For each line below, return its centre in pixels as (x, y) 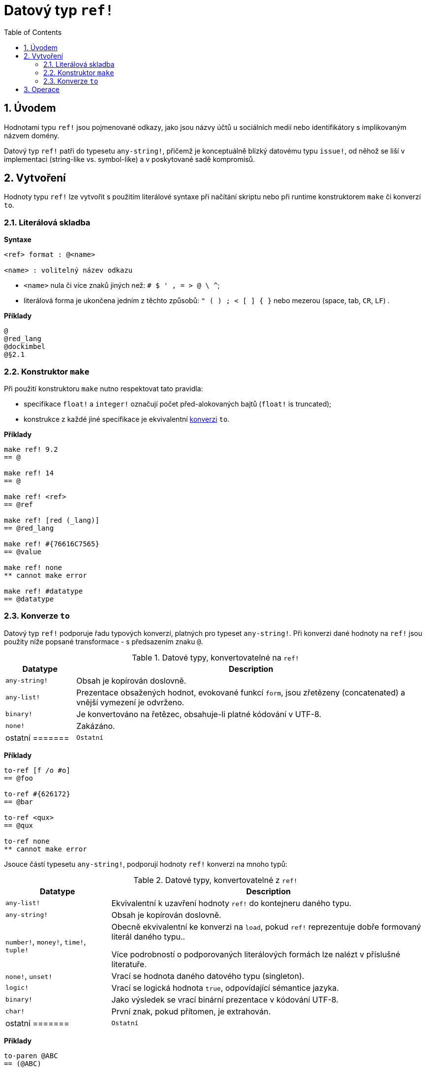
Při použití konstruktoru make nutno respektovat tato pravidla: (104, 388)
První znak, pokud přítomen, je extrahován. (191, 1011)
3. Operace (42, 89)
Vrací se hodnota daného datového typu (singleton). (208, 976)
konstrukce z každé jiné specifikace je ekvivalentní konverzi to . (127, 419)
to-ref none (27, 841)
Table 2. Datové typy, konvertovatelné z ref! (215, 880)
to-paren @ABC (31, 1055)
